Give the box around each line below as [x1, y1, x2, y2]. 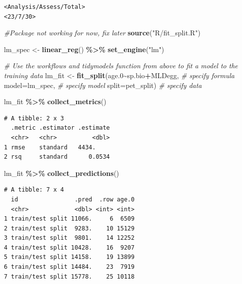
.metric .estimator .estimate [11, 124, 110, 132]
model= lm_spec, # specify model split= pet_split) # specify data [4, 80, 202, 90]
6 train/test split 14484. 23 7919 [4, 263, 135, 271]
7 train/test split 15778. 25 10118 [4, 273, 135, 280]
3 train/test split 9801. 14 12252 [4, 234, 135, 242]
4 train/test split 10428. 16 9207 [4, 244, 135, 251]
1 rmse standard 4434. [4, 143, 96, 151]
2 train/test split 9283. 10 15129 [4, 225, 135, 232]
